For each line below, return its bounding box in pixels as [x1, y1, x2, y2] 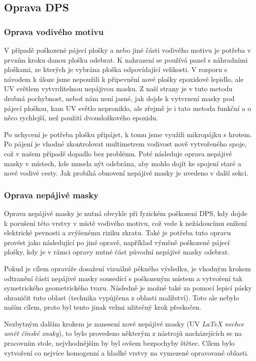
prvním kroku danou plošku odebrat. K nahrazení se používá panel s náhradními [4, 54, 248, 65]
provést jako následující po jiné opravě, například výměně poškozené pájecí [4, 237, 230, 247]
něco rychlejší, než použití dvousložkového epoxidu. [4, 112, 158, 123]
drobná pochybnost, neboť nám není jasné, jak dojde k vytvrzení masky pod [4, 93, 235, 103]
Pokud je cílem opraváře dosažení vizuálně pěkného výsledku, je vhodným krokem [4, 263, 251, 273]
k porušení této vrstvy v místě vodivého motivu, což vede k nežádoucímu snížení [4, 217, 247, 228]
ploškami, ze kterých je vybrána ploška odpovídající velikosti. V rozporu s [4, 64, 227, 74]
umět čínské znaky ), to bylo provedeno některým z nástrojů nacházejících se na [4, 328, 242, 338]
